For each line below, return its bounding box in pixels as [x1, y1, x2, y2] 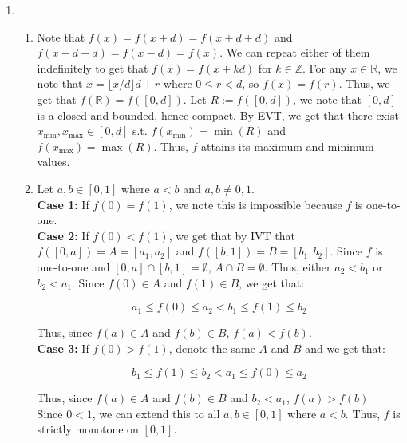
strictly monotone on [37, 421, 139, 437]
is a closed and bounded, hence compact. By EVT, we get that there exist [37, 106, 399, 123]
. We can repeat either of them [219, 44, 370, 61]
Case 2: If [37, 227, 89, 243]
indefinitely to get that [37, 59, 148, 76]
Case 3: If [37, 339, 89, 356]
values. [37, 153, 70, 170]
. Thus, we [338, 75, 390, 92]
